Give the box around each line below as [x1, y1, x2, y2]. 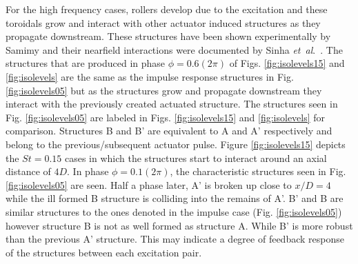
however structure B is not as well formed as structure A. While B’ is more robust [6, 218, 353, 232]
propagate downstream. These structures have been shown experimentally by [6, 29, 331, 43]
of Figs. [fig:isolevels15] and [229, 56, 345, 70]
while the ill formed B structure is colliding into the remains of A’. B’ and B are [6, 191, 344, 205]
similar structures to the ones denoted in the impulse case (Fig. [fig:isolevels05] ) [6, 204, 342, 219]
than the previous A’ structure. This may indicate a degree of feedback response [6, 232, 344, 246]
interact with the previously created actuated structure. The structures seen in [6, 97, 338, 111]
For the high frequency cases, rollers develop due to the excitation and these [6, 2, 328, 16]
